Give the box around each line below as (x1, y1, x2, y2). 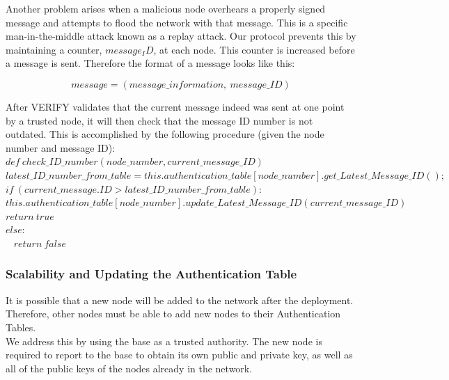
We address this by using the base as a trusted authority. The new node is (6, 333, 322, 348)
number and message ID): (6, 140, 116, 155)
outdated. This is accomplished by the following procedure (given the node (6, 127, 324, 141)
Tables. (6, 319, 36, 334)
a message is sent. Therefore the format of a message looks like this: (6, 56, 295, 70)
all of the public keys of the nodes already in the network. (6, 361, 253, 375)
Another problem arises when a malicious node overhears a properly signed (6, 1, 326, 15)
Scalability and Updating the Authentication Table (6, 265, 297, 283)
